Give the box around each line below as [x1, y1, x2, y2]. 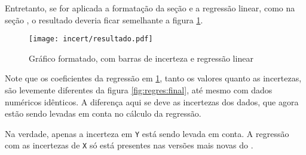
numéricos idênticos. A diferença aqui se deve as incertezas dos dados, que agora [5, 95, 299, 108]
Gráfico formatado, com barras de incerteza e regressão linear [29, 51, 253, 64]
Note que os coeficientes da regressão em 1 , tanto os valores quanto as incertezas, [5, 72, 302, 84]
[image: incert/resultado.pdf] [29, 35, 153, 44]
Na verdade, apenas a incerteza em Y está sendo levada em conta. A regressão [5, 127, 289, 139]
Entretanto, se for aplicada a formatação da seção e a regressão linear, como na [5, 2, 295, 14]
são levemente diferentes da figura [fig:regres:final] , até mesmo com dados [5, 84, 273, 96]
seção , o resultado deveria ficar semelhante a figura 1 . [5, 13, 203, 26]
